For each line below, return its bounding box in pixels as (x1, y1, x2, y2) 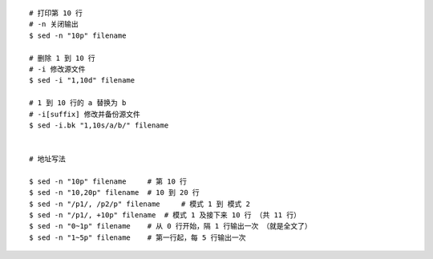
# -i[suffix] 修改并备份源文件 (29, 109, 140, 119)
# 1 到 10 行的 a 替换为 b (29, 99, 127, 107)
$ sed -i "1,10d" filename (29, 76, 136, 85)
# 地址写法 (29, 155, 66, 164)
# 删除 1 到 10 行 (29, 53, 95, 63)
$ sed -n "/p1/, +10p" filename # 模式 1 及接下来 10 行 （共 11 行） (29, 211, 301, 220)
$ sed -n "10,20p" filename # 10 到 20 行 (29, 188, 200, 197)
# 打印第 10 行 (29, 9, 83, 18)
